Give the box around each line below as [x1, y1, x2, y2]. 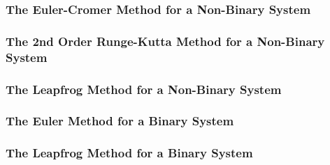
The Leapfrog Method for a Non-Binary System [6, 80, 282, 97]
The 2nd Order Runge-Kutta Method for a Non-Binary [6, 32, 325, 49]
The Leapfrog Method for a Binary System [6, 144, 253, 162]
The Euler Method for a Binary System [6, 112, 234, 129]
